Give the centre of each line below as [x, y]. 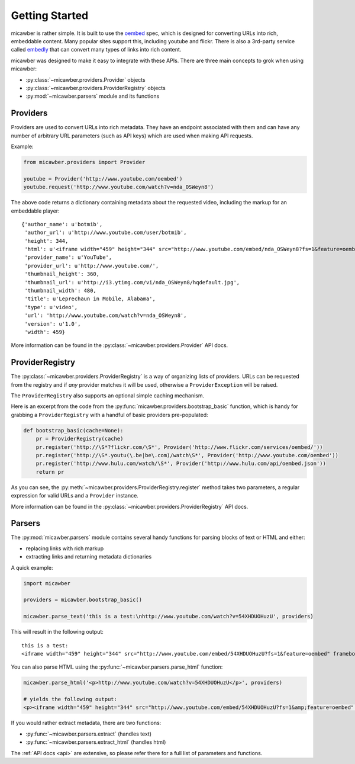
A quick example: [32, 567]
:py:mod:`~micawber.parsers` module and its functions [93, 96]
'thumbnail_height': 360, [62, 274]
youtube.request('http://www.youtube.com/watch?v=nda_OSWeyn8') [119, 187]
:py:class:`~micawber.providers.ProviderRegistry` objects [96, 88]
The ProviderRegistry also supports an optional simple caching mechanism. [107, 396]
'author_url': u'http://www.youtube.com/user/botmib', [106, 233]
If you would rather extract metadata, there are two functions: [86, 723]
